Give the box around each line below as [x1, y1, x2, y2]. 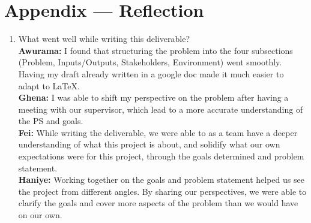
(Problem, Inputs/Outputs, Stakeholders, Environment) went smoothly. [18, 56, 282, 68]
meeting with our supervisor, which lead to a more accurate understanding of [18, 103, 303, 115]
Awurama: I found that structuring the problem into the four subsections [18, 44, 293, 56]
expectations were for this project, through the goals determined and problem [18, 150, 304, 162]
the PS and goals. [18, 114, 83, 127]
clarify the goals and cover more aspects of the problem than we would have [18, 197, 298, 209]
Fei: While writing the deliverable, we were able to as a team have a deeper [18, 126, 298, 138]
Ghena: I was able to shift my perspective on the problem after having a [18, 91, 289, 104]
